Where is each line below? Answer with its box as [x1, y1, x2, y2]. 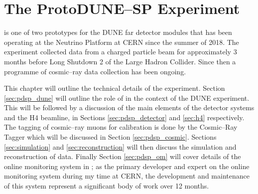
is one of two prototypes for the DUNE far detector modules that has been [4, 27, 232, 37]
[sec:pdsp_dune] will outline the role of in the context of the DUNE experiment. [4, 92, 250, 103]
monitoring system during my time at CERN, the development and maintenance [4, 171, 250, 181]
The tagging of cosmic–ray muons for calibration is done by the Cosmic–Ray [4, 122, 238, 132]
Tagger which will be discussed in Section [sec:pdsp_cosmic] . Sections [4, 132, 217, 142]
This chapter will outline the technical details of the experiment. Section [4, 83, 225, 93]
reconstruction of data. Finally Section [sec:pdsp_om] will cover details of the [4, 151, 241, 162]
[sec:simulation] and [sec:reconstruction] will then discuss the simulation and [4, 141, 237, 152]
